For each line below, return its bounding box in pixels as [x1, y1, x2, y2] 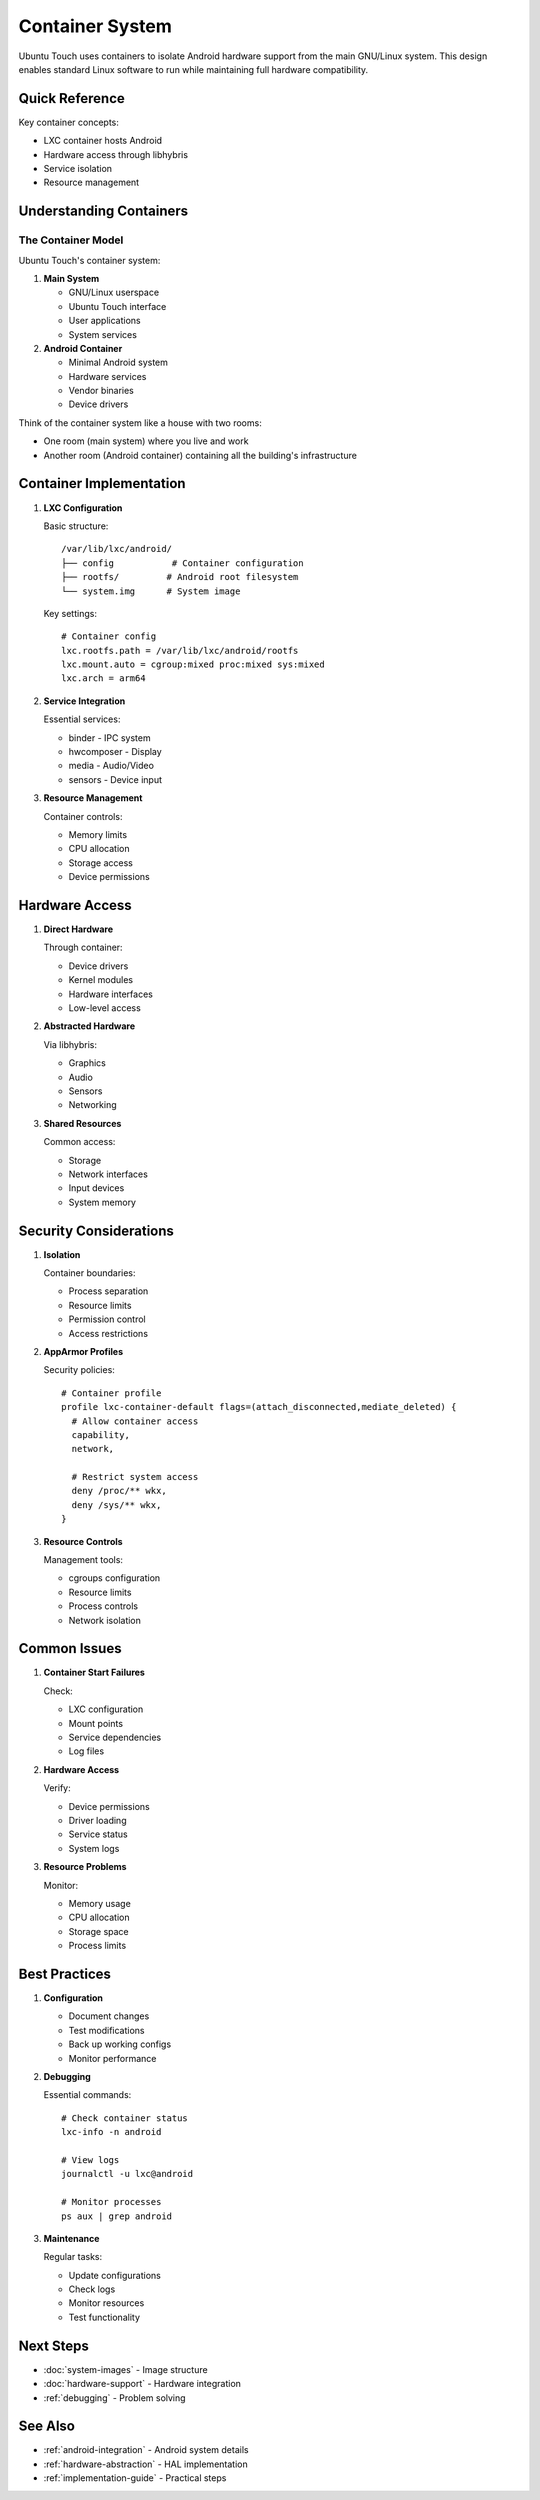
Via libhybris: [43, 1038, 98, 1050]
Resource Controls [43, 1535, 124, 1547]
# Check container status [61, 2112, 189, 2124]
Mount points [68, 1717, 124, 1729]
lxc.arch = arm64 [61, 673, 146, 684]
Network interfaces [68, 1168, 149, 1180]
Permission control [68, 1313, 147, 1325]
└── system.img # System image [61, 585, 241, 597]
